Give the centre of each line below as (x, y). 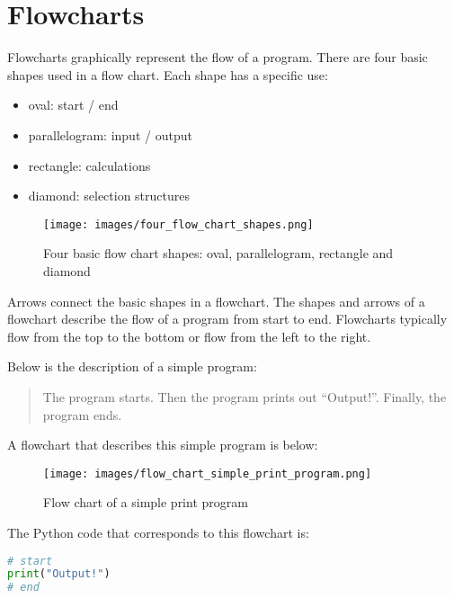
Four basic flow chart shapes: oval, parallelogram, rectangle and (218, 253)
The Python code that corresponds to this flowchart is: (158, 532)
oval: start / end (73, 105)
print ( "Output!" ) (59, 574)
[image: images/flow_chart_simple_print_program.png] (208, 473)
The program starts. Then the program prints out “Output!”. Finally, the (245, 396)
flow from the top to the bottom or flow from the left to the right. (189, 336)
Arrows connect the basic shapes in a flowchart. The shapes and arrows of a (216, 301)
